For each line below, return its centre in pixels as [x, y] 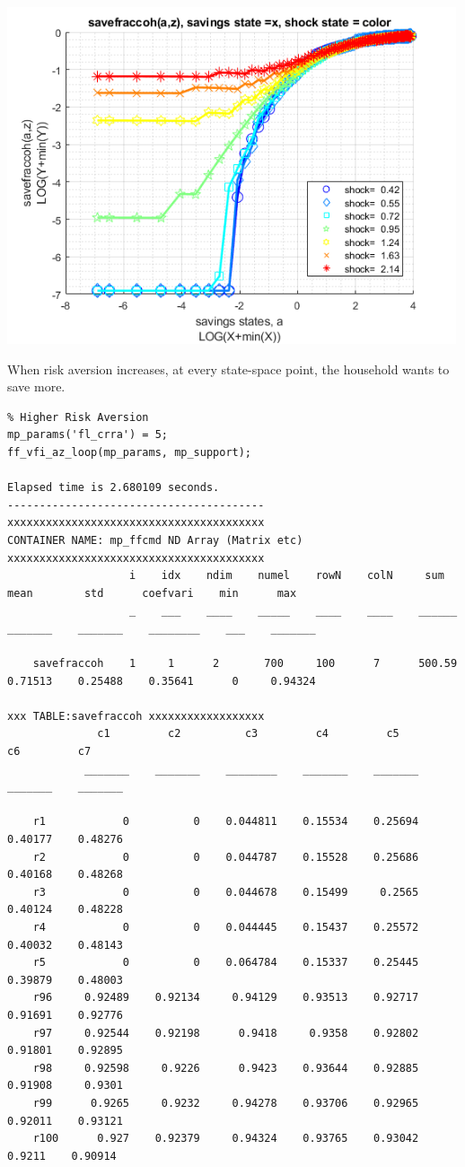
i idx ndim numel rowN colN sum [287, 576]
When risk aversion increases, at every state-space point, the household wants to [228, 369]
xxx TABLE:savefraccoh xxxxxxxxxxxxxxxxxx [136, 716]
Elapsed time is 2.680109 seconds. [114, 488]
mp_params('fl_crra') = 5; [88, 435]
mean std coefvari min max [152, 593]
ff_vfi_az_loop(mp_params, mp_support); [130, 452]
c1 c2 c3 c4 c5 [248, 734]
